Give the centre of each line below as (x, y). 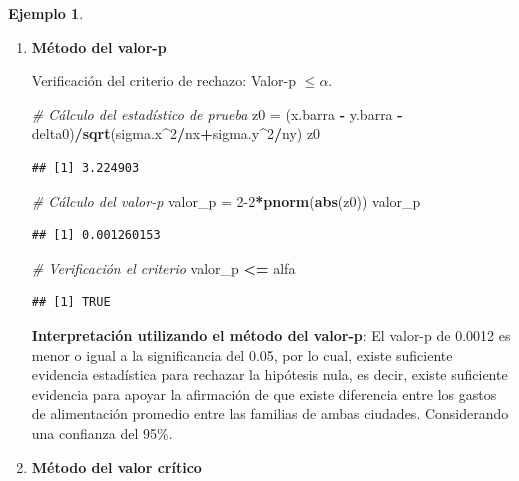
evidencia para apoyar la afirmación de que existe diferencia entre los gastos (264, 393)
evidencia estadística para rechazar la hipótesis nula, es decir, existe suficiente (269, 374)
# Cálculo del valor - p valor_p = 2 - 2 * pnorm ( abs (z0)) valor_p (226, 200)
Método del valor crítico (116, 466)
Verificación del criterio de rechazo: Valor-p (164, 80)
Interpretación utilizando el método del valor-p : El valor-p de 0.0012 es (271, 334)
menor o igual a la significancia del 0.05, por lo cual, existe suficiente (242, 354)
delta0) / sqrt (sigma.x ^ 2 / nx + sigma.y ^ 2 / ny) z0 (176, 133)
